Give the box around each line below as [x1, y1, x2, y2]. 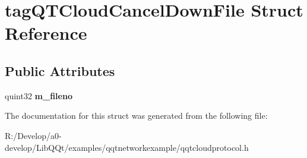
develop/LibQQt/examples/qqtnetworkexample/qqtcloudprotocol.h [5, 141, 249, 153]
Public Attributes [5, 61, 115, 80]
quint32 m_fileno [5, 89, 72, 102]
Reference [5, 21, 87, 45]
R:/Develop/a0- [5, 129, 62, 141]
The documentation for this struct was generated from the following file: [5, 109, 268, 122]
